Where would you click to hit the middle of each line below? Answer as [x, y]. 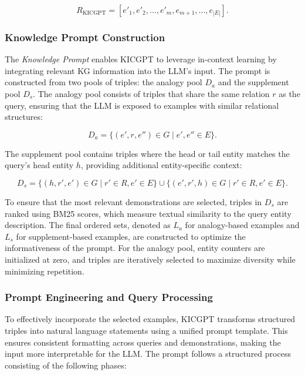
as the [289, 93]
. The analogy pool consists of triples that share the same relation [151, 93]
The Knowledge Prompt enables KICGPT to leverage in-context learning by [141, 59]
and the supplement [253, 82]
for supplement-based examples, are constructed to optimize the [131, 236]
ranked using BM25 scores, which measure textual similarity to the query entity [148, 213]
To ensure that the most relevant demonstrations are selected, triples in [133, 201]
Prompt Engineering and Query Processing [109, 297]
